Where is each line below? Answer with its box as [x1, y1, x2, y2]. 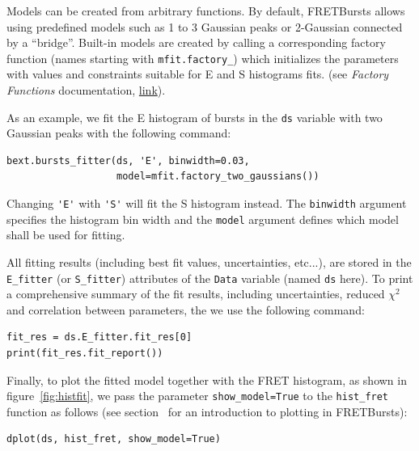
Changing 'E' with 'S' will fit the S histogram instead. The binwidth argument [6, 195, 407, 212]
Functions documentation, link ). [6, 82, 166, 99]
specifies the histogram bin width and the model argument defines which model [6, 210, 399, 227]
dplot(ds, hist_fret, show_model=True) [6, 433, 221, 445]
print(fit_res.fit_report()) [6, 348, 163, 359]
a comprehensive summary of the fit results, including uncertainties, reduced [6, 285, 385, 302]
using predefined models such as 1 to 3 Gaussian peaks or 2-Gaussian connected [6, 18, 403, 35]
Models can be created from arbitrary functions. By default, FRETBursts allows [6, 2, 405, 19]
